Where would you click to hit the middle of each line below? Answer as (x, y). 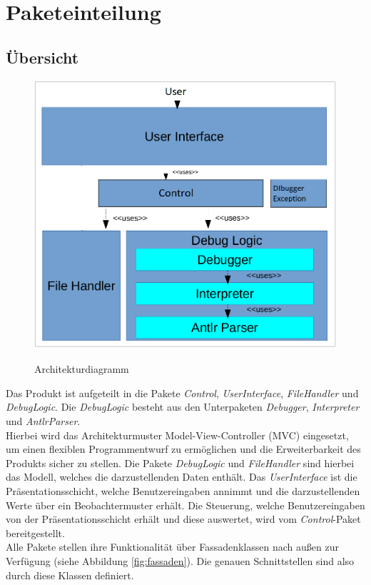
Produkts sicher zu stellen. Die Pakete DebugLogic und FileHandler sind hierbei (180, 462)
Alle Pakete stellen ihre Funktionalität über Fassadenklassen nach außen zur (172, 547)
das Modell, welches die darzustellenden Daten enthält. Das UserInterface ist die (182, 477)
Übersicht (42, 57)
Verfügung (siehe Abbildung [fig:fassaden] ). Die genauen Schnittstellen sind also (180, 560)
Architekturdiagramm (82, 369)
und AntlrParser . (43, 421)
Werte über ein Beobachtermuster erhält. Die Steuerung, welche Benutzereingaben (185, 505)
